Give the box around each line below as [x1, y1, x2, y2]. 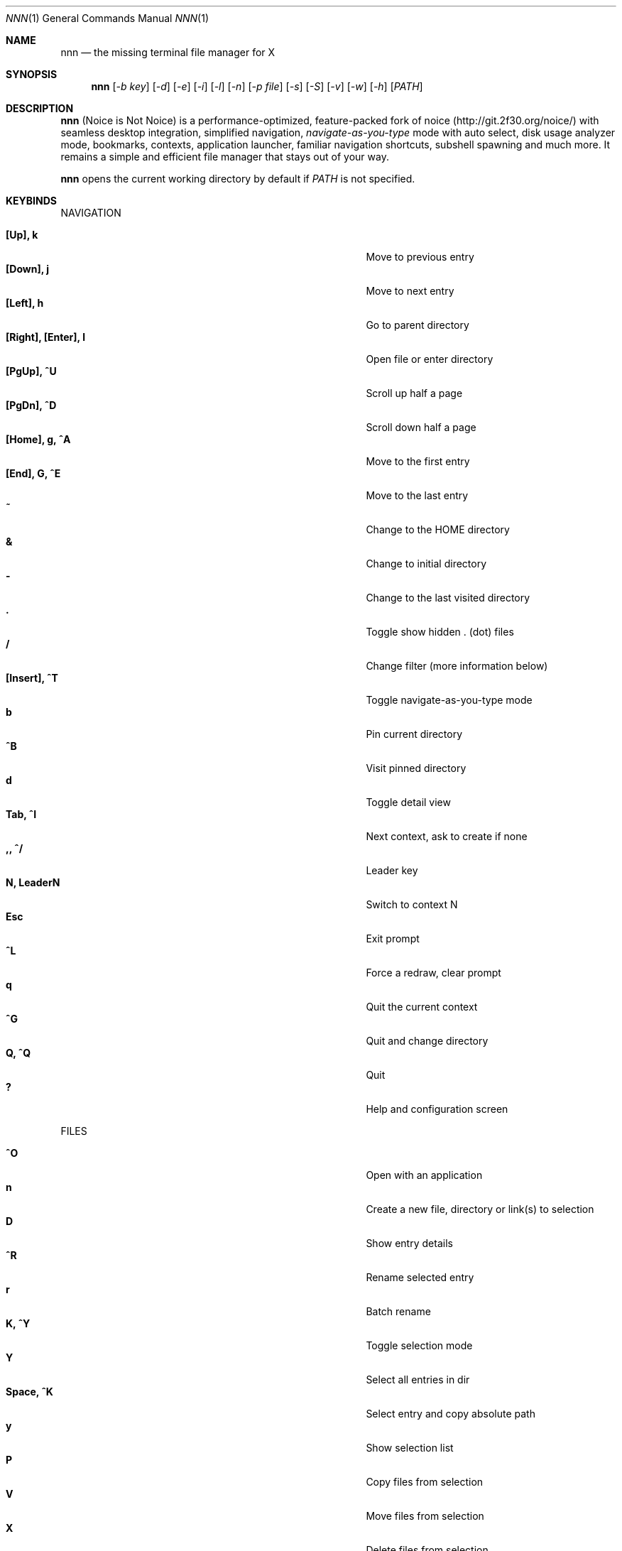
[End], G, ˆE [6, 467, 61, 479]
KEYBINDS [6, 195, 57, 207]
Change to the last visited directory [366, 592, 530, 604]
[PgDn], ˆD [6, 399, 57, 411]
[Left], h [6, 297, 44, 309]
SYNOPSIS [6, 68, 58, 80]
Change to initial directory [366, 557, 487, 570]
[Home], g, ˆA [6, 433, 71, 445]
